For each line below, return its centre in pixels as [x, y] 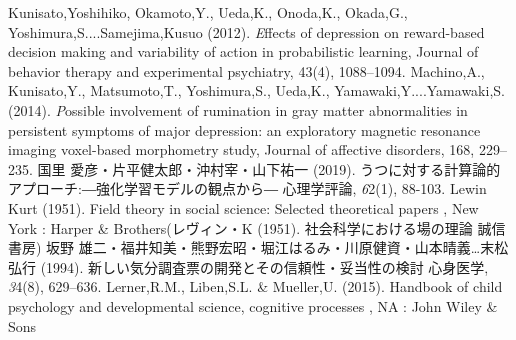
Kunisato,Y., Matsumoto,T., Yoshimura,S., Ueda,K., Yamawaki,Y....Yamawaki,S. [256, 90]
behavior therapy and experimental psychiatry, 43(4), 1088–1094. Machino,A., [246, 70]
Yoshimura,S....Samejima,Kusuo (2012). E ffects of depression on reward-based [246, 31]
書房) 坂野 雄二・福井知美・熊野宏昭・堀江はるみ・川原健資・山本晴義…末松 [258, 247]
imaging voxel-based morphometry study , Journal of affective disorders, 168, [241, 149]
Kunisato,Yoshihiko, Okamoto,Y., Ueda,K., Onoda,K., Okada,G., [208, 12]
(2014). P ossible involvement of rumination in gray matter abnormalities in [238, 109]
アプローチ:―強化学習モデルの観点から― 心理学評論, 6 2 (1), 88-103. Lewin [247, 188]
